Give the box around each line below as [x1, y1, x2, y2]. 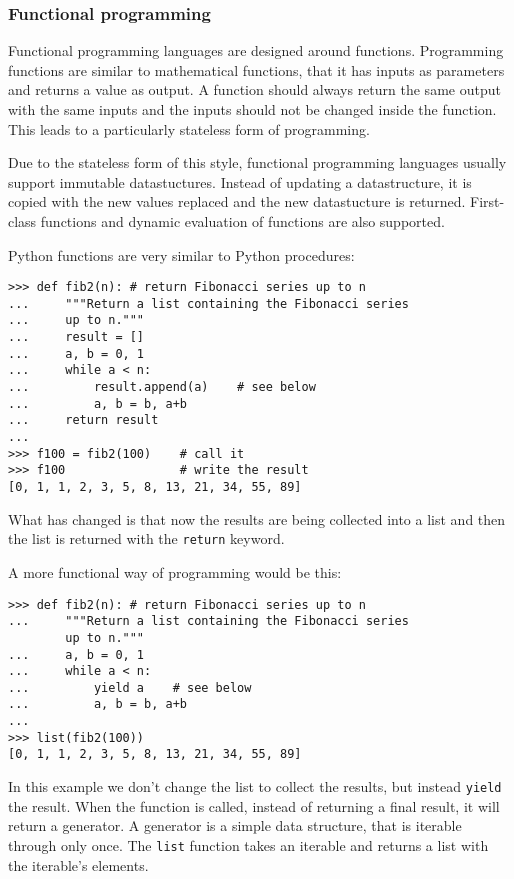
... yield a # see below [8, 680, 252, 695]
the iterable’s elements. [8, 854, 149, 875]
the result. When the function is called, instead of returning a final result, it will [8, 795, 500, 816]
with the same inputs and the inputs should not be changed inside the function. [8, 99, 497, 119]
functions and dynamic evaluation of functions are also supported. [40, 210, 445, 231]
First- [469, 191, 505, 212]
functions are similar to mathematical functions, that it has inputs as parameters [8, 59, 505, 80]
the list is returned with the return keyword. [8, 528, 285, 549]
